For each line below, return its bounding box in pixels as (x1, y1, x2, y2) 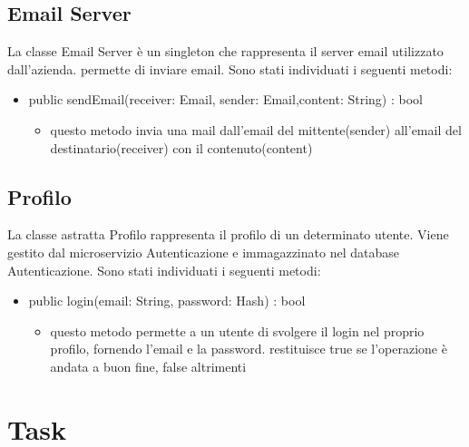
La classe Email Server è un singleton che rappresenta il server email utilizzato (7, 42, 444, 61)
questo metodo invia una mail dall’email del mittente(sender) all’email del (50, 120, 462, 139)
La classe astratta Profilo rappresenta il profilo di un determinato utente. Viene (7, 225, 449, 244)
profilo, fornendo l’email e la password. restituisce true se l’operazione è (50, 339, 447, 358)
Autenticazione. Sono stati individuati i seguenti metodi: (7, 260, 321, 279)
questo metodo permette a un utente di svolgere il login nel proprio (50, 321, 425, 340)
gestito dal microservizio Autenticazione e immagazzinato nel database (7, 242, 399, 261)
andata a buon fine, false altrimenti (50, 356, 247, 375)
